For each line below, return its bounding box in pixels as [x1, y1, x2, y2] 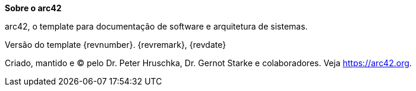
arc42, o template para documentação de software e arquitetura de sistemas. [5, 21, 308, 31]
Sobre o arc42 [5, 3, 62, 13]
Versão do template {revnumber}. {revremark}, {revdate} [5, 40, 226, 50]
